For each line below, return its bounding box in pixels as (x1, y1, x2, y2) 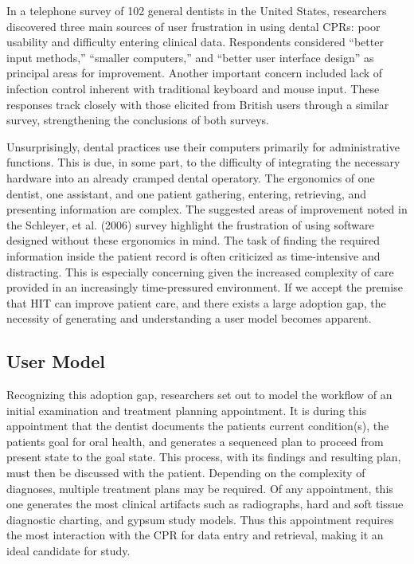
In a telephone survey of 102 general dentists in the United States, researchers (6, 2, 387, 18)
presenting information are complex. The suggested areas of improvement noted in (6, 201, 408, 217)
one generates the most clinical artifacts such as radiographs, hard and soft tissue (6, 495, 404, 512)
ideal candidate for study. (6, 542, 131, 559)
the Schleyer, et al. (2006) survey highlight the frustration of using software (6, 216, 374, 233)
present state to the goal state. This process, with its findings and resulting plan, (6, 448, 401, 465)
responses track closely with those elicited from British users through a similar (6, 96, 389, 112)
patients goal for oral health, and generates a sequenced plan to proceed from (6, 433, 384, 449)
